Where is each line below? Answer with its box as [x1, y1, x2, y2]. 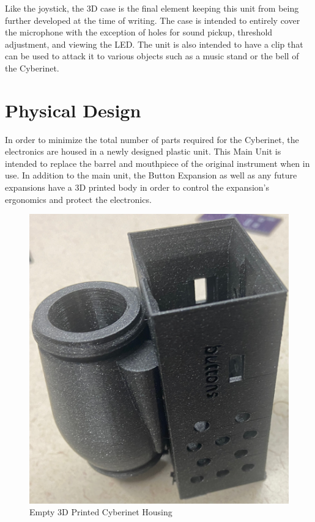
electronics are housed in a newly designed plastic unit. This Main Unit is [5, 145, 281, 158]
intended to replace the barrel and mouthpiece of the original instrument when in [5, 156, 310, 169]
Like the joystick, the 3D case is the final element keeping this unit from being [5, 2, 299, 14]
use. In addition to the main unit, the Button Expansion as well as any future [5, 169, 297, 182]
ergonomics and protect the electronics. [5, 193, 152, 205]
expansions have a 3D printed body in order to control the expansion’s [5, 181, 269, 194]
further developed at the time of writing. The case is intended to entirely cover [5, 13, 300, 26]
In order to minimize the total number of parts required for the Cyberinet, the [5, 133, 299, 145]
